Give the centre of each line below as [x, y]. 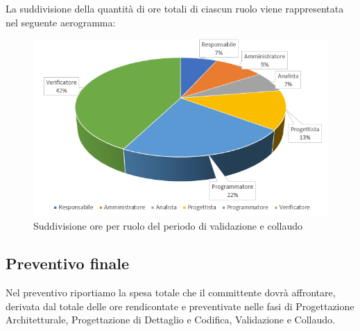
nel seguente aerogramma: [61, 22]
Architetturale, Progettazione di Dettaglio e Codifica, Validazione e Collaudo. [170, 320]
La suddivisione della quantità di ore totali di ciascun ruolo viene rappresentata [175, 8]
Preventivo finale [68, 263]
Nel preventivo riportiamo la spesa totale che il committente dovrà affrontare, [171, 292]
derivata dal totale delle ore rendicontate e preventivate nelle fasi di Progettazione [180, 306]
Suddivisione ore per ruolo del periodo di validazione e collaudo [168, 226]
